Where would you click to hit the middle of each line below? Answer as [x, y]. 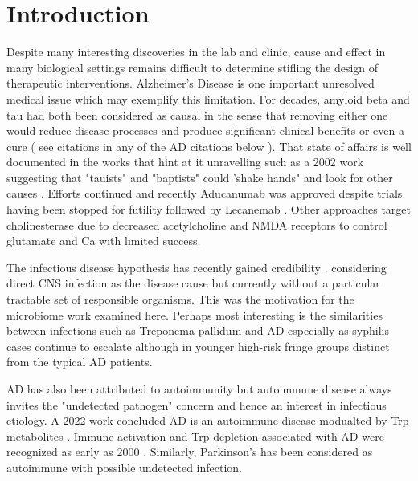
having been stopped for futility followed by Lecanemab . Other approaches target [209, 209]
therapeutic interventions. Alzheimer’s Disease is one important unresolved [191, 83]
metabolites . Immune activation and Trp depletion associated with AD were [195, 436]
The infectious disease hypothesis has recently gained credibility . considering [197, 267]
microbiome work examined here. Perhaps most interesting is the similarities [195, 314]
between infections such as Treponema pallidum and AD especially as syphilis [198, 330]
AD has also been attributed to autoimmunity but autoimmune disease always [199, 389]
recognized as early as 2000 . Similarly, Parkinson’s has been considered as [190, 452]
